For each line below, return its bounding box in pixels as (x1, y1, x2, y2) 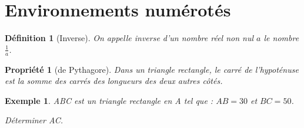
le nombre (263, 32, 299, 44)
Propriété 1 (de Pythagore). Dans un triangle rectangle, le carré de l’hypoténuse (5, 63, 299, 75)
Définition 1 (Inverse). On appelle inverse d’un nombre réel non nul (5, 32, 254, 44)
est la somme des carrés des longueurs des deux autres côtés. (5, 75, 223, 87)
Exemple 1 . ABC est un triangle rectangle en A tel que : (5, 94, 213, 106)
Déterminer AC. (5, 114, 63, 126)
